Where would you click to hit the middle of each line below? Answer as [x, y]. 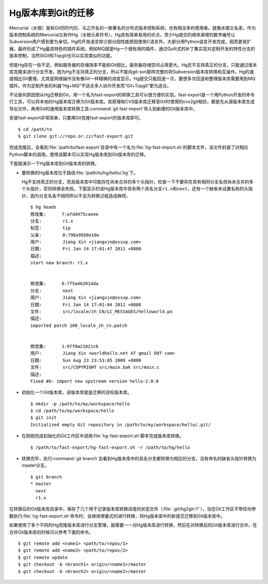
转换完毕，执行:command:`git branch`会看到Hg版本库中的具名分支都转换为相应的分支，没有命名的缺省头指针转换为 [139, 459]
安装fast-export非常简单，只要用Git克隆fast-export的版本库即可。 [76, 118]
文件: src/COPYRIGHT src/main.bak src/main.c [95, 367]
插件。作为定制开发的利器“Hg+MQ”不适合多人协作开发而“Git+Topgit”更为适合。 [90, 86]
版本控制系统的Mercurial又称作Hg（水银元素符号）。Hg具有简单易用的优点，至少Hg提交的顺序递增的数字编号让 [122, 34]
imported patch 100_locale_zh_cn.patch [79, 325]
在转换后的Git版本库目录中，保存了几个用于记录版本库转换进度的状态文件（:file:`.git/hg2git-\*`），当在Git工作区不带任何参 [133, 509]
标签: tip [51, 228]
